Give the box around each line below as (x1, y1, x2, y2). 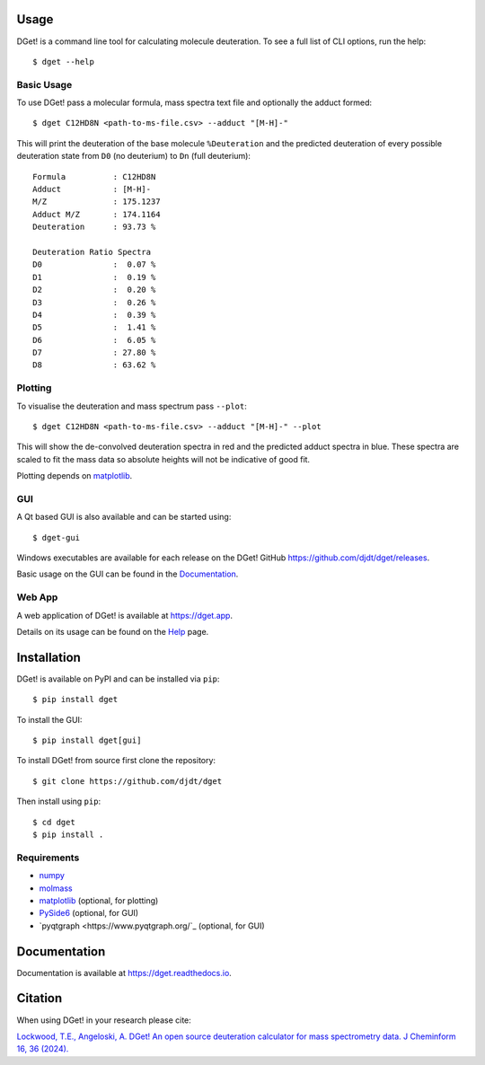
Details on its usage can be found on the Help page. (16, 627, 209, 638)
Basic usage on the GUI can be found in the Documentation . (16, 568, 239, 579)
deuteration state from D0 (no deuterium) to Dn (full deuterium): (16, 151, 251, 162)
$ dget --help (32, 57, 94, 66)
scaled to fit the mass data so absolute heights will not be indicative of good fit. (16, 453, 310, 464)
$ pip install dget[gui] (32, 735, 142, 745)
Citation (16, 990, 63, 1006)
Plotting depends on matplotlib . (16, 471, 133, 481)
